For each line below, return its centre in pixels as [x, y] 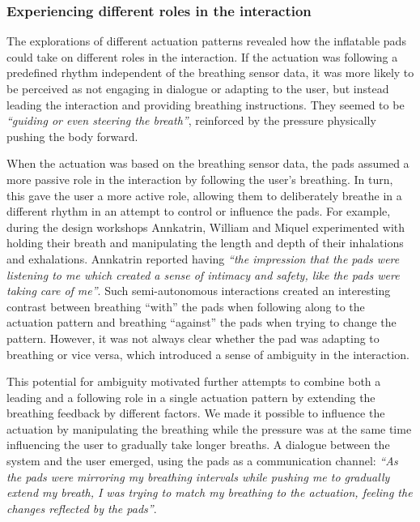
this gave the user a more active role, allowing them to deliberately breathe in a [204, 195]
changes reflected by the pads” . [82, 508]
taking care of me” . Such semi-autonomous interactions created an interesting [199, 291]
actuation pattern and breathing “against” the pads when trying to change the [202, 322]
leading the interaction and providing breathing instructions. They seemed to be [206, 104]
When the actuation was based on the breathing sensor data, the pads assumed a [208, 163]
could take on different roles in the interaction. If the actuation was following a [202, 56]
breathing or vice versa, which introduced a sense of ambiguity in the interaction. [208, 354]
